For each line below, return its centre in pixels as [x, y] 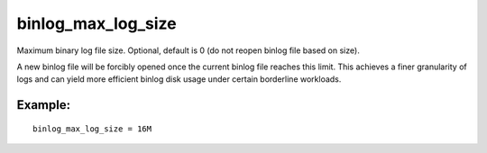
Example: [44, 105]
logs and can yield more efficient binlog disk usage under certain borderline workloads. [179, 79]
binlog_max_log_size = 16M [92, 129]
